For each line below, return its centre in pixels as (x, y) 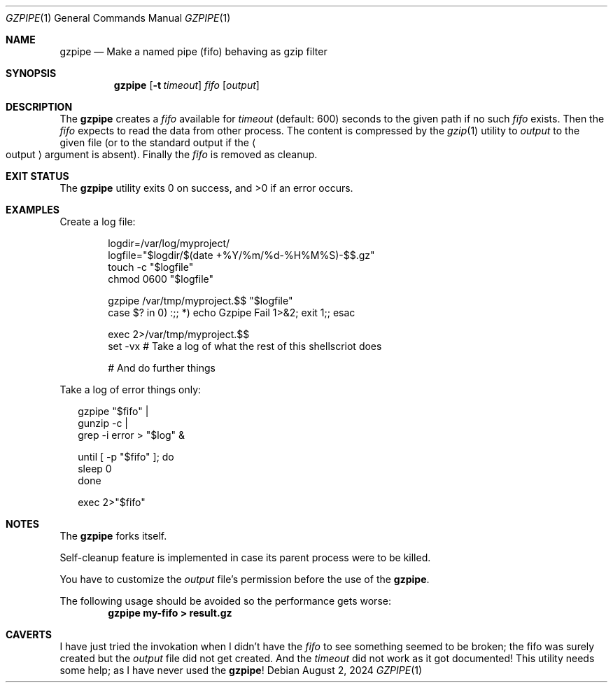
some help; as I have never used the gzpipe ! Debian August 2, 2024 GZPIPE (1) (241, 670)
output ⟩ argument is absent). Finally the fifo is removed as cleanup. (162, 154)
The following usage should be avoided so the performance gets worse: (225, 601)
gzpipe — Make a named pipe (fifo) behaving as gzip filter (193, 51)
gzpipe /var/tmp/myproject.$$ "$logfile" (200, 301)
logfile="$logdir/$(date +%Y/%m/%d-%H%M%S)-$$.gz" (241, 255)
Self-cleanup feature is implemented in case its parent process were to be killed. (245, 557)
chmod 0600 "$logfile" (161, 279)
